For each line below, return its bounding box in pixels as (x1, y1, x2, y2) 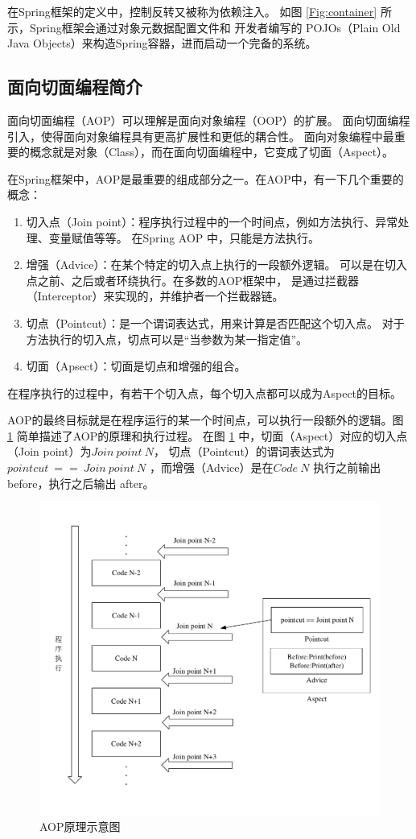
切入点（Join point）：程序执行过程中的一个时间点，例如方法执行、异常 (26, 213, 398, 229)
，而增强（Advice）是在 (149, 459, 274, 476)
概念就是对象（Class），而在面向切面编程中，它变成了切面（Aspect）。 (29, 143, 394, 160)
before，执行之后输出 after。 (7, 474, 154, 491)
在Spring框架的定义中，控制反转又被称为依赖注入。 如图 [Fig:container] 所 (7, 3, 392, 19)
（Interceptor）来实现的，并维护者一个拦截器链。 (26, 287, 284, 304)
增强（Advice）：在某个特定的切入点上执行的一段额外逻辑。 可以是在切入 (26, 256, 408, 273)
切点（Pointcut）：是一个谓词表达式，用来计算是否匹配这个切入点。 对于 (26, 314, 405, 331)
